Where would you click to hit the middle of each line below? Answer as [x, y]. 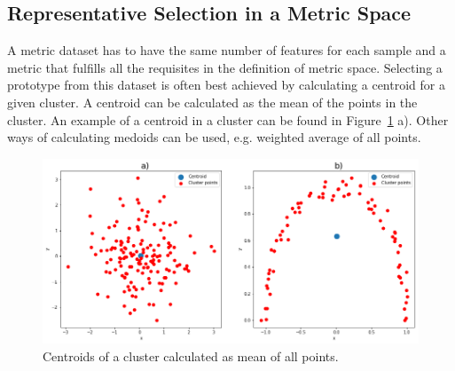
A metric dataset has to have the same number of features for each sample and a [227, 50]
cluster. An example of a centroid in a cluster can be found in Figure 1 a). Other [228, 119]
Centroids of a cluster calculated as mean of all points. [191, 355]
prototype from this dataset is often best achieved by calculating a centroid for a [226, 85]
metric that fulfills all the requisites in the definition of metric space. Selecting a [225, 67]
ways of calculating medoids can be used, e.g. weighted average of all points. [214, 137]
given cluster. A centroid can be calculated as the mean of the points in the [212, 102]
